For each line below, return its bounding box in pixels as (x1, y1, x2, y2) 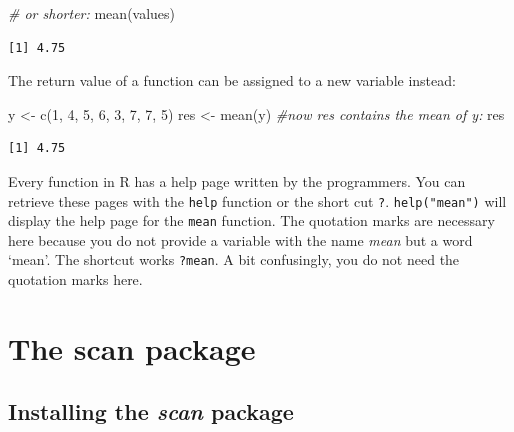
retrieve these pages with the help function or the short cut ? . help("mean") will (8, 190, 507, 211)
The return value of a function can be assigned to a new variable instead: (8, 70, 456, 91)
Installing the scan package (8, 396, 294, 427)
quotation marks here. (8, 269, 143, 290)
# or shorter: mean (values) (8, 3, 176, 23)
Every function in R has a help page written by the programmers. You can (8, 170, 466, 191)
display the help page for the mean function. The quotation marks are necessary (8, 210, 495, 231)
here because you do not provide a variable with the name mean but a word (8, 229, 473, 250)
